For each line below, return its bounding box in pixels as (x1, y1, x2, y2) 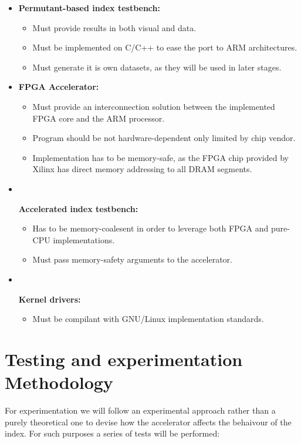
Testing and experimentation (5, 347, 243, 371)
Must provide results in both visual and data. (32, 21, 197, 33)
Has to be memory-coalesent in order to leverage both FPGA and (32, 222, 269, 234)
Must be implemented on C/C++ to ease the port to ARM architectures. (32, 41, 297, 53)
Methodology (5, 370, 113, 394)
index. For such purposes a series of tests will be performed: (5, 427, 220, 439)
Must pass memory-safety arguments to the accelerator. (32, 253, 232, 266)
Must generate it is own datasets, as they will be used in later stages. (32, 61, 282, 73)
